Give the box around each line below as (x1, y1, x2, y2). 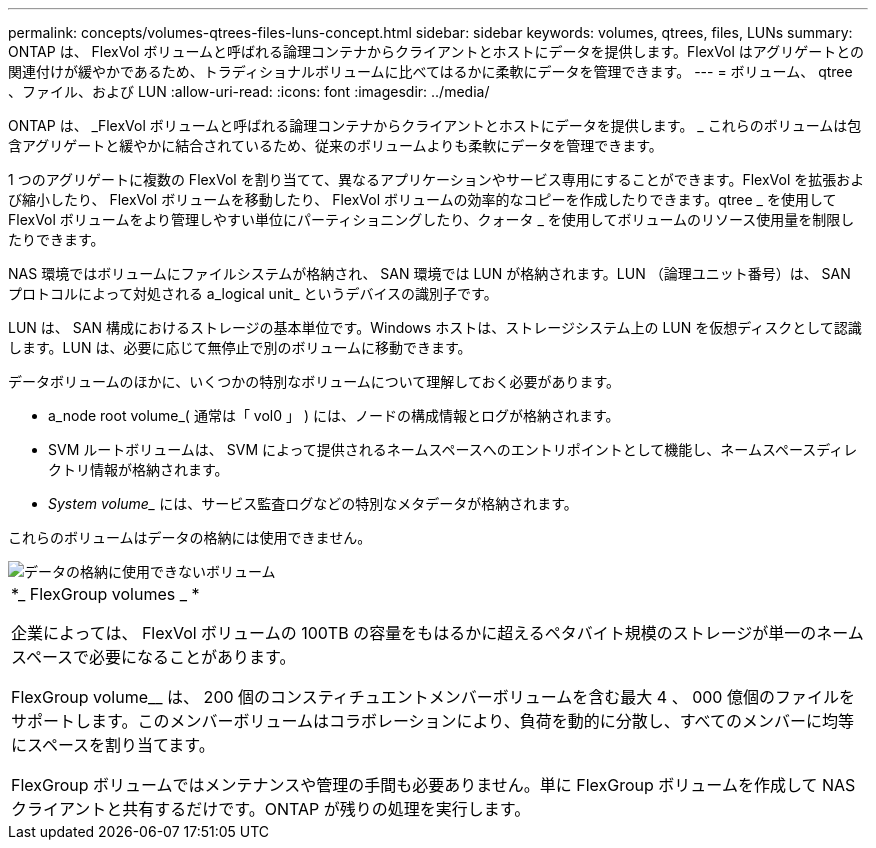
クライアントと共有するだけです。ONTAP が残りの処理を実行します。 (11, 799, 531, 819)
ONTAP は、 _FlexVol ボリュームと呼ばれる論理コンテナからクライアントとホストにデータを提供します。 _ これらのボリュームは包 (8, 117, 862, 134)
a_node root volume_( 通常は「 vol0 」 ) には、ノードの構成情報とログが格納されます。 (48, 407, 620, 424)
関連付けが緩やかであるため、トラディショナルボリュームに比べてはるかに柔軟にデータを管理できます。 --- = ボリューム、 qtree (8, 63, 853, 80)
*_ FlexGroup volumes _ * (11, 584, 200, 604)
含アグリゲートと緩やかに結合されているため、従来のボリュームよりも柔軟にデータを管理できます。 (8, 137, 663, 154)
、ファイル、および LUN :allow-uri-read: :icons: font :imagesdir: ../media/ (8, 83, 490, 100)
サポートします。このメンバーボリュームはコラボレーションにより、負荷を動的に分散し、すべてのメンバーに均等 (11, 711, 854, 731)
